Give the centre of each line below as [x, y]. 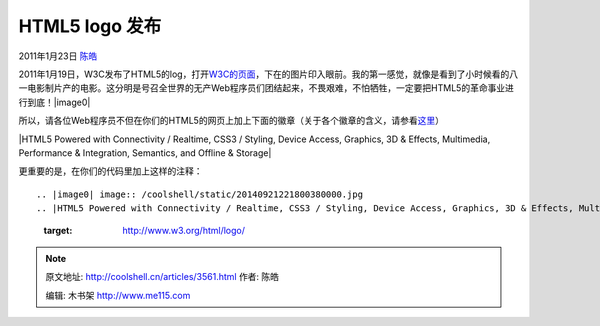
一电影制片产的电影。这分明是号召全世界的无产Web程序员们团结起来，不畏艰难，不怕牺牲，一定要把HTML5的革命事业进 [266, 88]
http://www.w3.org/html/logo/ [183, 231]
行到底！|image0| [54, 102]
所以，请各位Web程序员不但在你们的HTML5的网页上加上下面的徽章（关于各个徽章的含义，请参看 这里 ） [231, 121]
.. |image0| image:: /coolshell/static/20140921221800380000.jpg [200, 194]
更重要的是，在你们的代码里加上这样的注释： [110, 171]
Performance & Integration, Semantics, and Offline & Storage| [145, 152]
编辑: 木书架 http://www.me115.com [118, 295]
